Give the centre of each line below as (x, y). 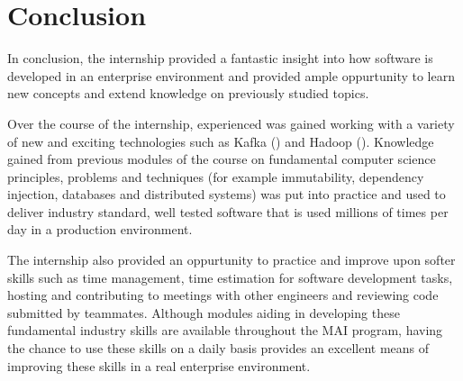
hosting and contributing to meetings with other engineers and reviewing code (223, 295)
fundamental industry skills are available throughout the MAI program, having (225, 330)
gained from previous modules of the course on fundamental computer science (222, 159)
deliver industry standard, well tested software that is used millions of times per (228, 211)
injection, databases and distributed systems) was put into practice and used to (227, 194)
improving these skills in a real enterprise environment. (159, 365)
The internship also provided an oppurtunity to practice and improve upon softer (231, 260)
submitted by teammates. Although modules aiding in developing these (204, 312)
